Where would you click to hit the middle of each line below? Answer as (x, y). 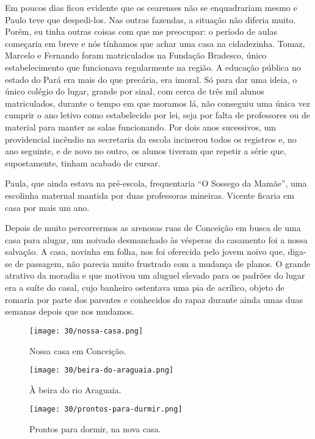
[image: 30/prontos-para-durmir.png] (106, 409)
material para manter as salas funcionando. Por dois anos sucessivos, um (140, 127)
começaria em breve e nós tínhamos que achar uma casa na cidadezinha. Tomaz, (155, 43)
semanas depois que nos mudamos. (70, 311)
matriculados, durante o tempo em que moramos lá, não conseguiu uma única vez (158, 103)
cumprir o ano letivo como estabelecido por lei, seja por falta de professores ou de (157, 115)
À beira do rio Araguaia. (75, 389)
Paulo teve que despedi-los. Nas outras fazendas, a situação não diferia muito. (150, 19)
